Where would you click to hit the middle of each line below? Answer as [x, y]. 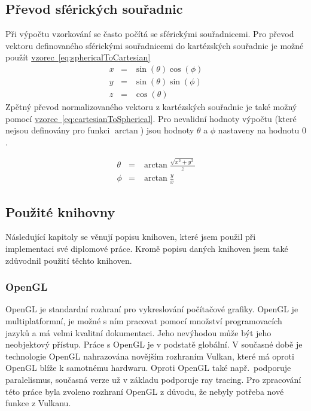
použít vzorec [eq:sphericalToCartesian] [78, 57]
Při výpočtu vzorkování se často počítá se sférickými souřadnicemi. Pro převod [150, 34]
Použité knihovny [60, 211]
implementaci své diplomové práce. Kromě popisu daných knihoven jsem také [147, 248]
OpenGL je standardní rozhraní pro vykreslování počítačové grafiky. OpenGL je [152, 309]
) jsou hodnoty [167, 130]
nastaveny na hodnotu [259, 130]
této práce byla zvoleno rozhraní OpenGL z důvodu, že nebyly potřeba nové [145, 391]
